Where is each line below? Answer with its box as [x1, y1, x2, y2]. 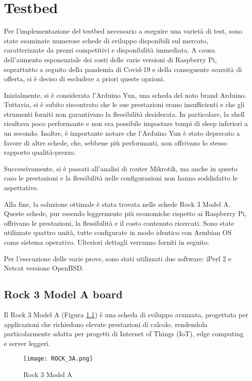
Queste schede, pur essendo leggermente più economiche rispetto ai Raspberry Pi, [4, 208, 247, 218]
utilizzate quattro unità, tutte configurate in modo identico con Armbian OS [4, 227, 232, 237]
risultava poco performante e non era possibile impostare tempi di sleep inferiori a [4, 118, 248, 128]
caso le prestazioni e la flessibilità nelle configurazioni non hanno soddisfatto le [4, 173, 238, 183]
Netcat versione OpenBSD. [4, 263, 84, 273]
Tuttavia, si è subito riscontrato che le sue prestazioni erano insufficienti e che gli [4, 99, 245, 109]
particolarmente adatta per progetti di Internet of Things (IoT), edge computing [4, 328, 244, 339]
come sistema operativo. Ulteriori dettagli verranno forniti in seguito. [4, 237, 210, 247]
